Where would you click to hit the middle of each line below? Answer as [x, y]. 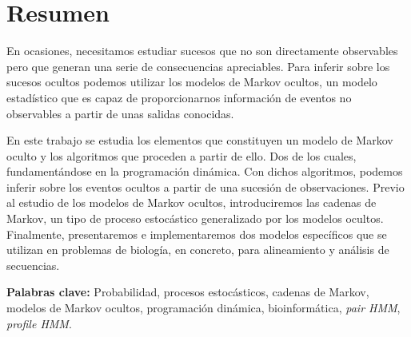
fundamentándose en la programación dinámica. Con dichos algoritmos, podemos [205, 171]
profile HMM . [39, 323]
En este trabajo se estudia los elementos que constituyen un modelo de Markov [200, 140]
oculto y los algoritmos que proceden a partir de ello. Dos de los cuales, [182, 155]
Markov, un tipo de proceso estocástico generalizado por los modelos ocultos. [195, 218]
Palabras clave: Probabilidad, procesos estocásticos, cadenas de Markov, [188, 292]
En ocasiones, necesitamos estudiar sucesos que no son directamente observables [202, 51]
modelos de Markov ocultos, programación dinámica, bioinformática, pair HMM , [204, 308]
